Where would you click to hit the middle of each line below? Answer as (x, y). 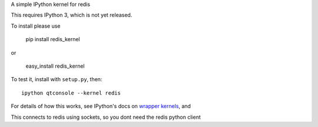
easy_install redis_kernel (55, 66)
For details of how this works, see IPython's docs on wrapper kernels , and (101, 106)
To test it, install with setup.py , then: (57, 79)
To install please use (36, 26)
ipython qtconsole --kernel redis (71, 93)
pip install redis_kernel (53, 39)
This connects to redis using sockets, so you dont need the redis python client (106, 117)
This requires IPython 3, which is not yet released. (72, 15)
